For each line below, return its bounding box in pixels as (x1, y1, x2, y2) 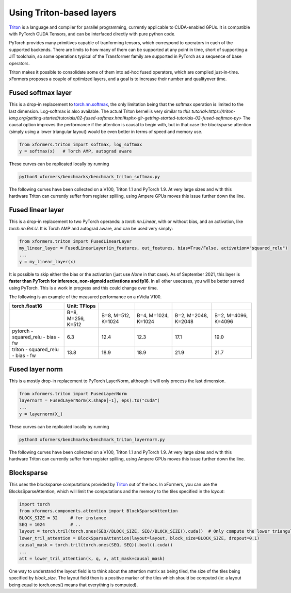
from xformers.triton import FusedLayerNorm (19, 391, 127, 396)
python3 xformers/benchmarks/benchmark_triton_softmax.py (19, 174, 160, 180)
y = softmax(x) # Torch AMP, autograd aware (19, 149, 132, 154)
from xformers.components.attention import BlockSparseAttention (19, 508, 178, 514)
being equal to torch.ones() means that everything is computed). (9, 582, 138, 588)
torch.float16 (12, 303, 43, 309)
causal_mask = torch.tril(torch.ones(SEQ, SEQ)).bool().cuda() (19, 542, 173, 548)
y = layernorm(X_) (19, 411, 63, 417)
